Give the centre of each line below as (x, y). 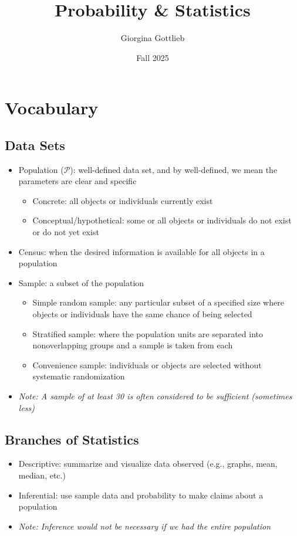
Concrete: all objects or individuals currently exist (123, 200)
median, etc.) (42, 475)
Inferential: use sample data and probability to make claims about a (141, 495)
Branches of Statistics (72, 439)
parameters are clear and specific (77, 181)
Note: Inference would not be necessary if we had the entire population (145, 526)
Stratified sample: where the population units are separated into (148, 333)
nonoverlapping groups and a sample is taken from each (133, 345)
